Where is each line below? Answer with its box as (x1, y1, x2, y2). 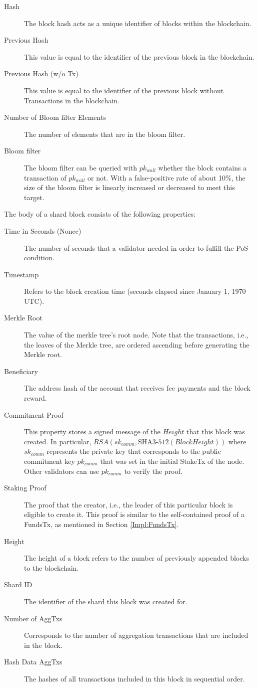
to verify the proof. (124, 465, 182, 476)
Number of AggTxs (4, 613, 62, 623)
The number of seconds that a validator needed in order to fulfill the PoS (24, 242, 248, 253)
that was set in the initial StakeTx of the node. (100, 456, 244, 466)
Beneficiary (4, 366, 38, 376)
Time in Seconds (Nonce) (4, 225, 81, 236)
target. (24, 192, 44, 202)
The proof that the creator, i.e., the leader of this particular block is (24, 499, 233, 509)
